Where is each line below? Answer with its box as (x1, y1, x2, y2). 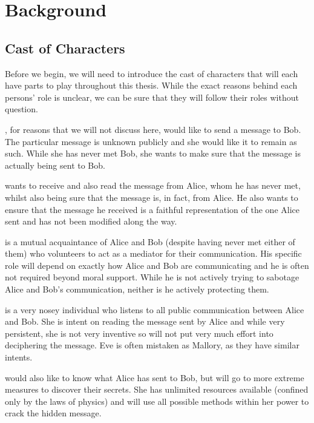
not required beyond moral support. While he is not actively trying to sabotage (5, 271, 299, 283)
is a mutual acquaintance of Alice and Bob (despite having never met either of (5, 235, 295, 248)
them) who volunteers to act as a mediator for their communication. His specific (5, 247, 302, 260)
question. (5, 103, 38, 115)
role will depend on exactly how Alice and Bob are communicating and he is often (5, 259, 309, 271)
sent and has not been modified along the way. (5, 215, 177, 228)
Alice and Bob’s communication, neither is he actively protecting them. (5, 283, 269, 296)
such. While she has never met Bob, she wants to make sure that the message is (5, 147, 301, 160)
